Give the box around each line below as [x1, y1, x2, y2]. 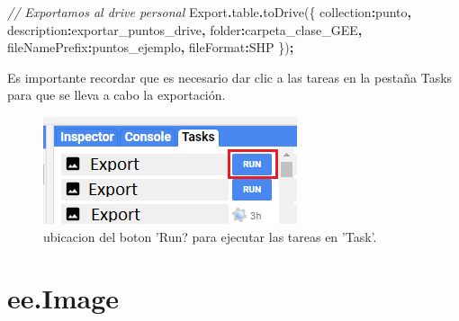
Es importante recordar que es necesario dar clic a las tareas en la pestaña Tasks [7, 67, 453, 86]
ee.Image [7, 280, 119, 317]
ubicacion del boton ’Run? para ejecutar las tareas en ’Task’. [43, 227, 377, 245]
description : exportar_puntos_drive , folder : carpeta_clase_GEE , [7, 20, 363, 39]
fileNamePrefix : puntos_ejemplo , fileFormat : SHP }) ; [7, 38, 294, 57]
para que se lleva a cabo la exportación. [7, 85, 226, 104]
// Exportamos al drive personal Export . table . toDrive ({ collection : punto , [7, 3, 411, 21]
